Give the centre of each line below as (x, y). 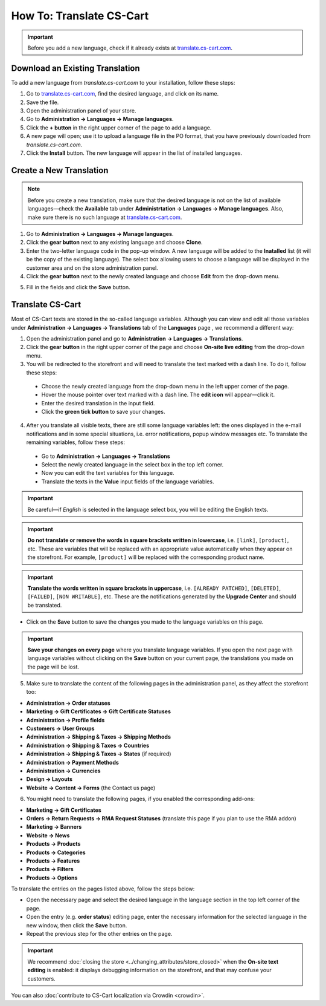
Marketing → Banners (54, 827)
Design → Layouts (49, 779)
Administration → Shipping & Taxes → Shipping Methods (99, 737)
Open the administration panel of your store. (81, 111)
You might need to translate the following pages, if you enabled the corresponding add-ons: (141, 799)
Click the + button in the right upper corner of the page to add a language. (119, 128)
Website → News (48, 835)
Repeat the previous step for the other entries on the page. (99, 934)
